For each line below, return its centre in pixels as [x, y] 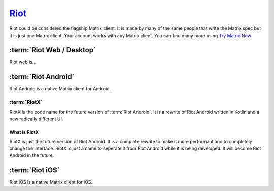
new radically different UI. [36, 119]
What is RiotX [24, 132]
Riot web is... [23, 62]
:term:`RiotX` [26, 102]
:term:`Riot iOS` [35, 170]
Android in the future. [32, 155]
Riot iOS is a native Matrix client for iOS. [51, 182]
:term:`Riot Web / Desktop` [53, 50]
